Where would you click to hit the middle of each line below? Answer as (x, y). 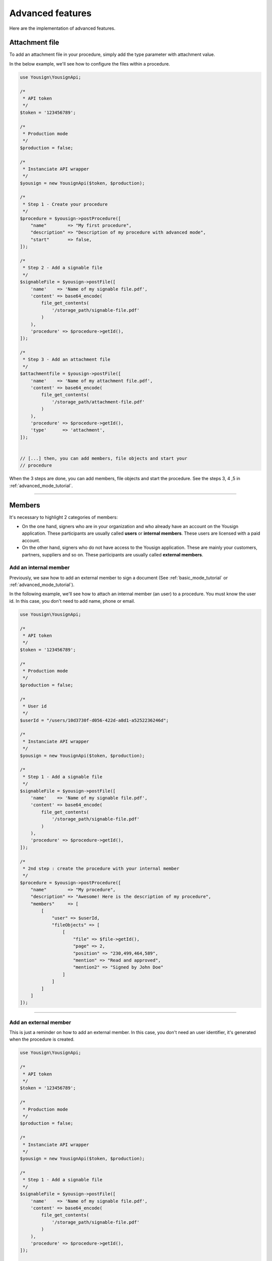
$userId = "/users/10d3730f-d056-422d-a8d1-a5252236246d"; (94, 720)
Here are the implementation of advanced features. (62, 28)
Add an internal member (40, 567)
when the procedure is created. (42, 1040)
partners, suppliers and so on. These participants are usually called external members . (113, 554)
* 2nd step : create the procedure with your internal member (101, 868)
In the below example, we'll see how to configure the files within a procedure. (90, 64)
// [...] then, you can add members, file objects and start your (104, 458)
